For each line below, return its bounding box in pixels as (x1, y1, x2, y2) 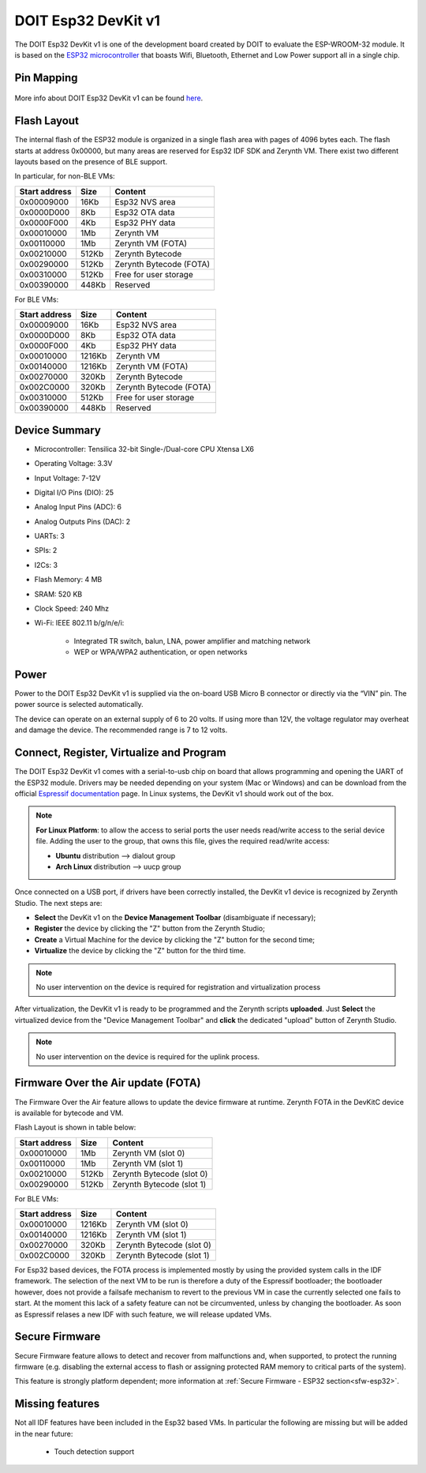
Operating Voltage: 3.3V (34, 459, 113, 468)
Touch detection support (54, 1447, 135, 1456)
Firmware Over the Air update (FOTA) (14, 1077, 201, 1090)
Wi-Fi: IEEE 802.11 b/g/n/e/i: (34, 618, 125, 628)
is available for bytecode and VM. (14, 1108, 124, 1118)
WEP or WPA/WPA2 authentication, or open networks (73, 648, 248, 657)
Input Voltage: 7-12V (34, 473, 101, 483)
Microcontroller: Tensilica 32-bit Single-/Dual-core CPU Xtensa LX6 (34, 444, 254, 453)
